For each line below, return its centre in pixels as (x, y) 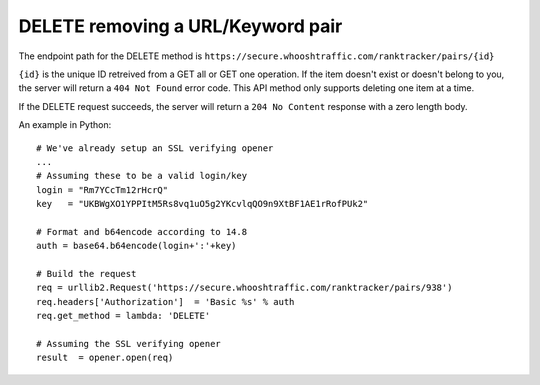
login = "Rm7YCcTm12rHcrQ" (102, 189)
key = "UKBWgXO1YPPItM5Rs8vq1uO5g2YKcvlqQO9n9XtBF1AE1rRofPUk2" (202, 204)
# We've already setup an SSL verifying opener (155, 148)
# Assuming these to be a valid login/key (142, 176)
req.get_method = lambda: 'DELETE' (123, 316)
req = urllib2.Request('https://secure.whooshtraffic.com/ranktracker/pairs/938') (244, 288)
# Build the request (86, 274)
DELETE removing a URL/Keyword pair (180, 26)
